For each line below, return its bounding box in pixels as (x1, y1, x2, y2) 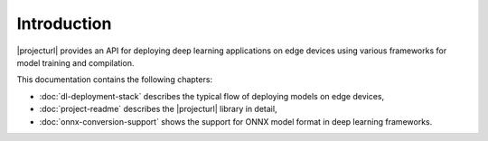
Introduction (16, 14, 112, 33)
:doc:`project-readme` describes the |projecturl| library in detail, (39, 104, 277, 115)
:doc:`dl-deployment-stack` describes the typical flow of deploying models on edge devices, (39, 90, 384, 101)
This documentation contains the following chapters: (16, 74, 212, 85)
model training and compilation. (16, 57, 135, 68)
